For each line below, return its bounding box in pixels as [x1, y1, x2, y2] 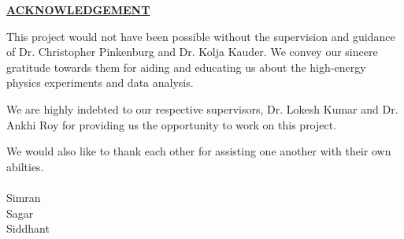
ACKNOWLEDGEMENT [6, 2, 150, 17]
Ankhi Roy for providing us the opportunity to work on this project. [6, 116, 337, 133]
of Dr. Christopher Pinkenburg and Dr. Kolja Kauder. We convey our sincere [6, 43, 378, 60]
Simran [6, 189, 41, 205]
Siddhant [6, 220, 50, 237]
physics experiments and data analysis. [6, 74, 194, 91]
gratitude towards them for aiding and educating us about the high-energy [6, 58, 366, 75]
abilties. [6, 158, 44, 174]
